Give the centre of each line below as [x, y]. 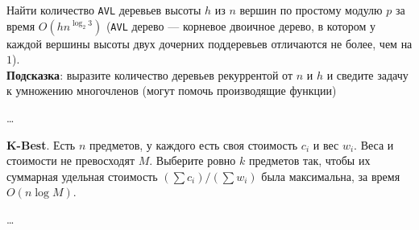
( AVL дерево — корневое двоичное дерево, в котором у [241, 25]
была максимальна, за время [331, 176]
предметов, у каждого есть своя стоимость [193, 144]
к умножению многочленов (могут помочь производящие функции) [172, 90]
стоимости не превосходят [71, 160]
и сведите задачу [367, 74]
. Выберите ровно [193, 160]
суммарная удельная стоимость [82, 176]
